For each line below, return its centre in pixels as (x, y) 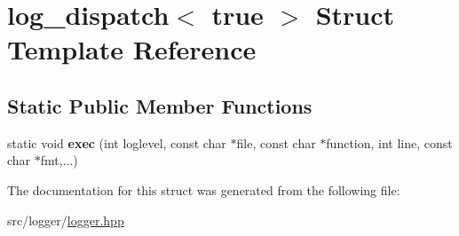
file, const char (276, 142)
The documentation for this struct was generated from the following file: (204, 189)
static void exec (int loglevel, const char (117, 142)
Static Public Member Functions (160, 105)
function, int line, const (389, 142)
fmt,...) (59, 160)
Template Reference (132, 49)
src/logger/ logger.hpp (66, 220)
